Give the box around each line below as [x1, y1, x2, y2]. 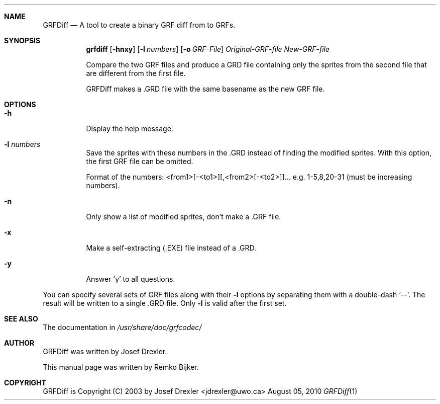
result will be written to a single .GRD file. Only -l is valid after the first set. [43, 299, 287, 307]
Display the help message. [86, 124, 173, 133]
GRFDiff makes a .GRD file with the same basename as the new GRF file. [86, 85, 325, 93]
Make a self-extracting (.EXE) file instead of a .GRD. [86, 244, 257, 252]
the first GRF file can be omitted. [86, 157, 193, 166]
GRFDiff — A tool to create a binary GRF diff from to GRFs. [43, 21, 236, 29]
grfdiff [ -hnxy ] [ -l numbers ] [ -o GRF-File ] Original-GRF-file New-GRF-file [86, 45, 330, 53]
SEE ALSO [4, 314, 38, 323]
